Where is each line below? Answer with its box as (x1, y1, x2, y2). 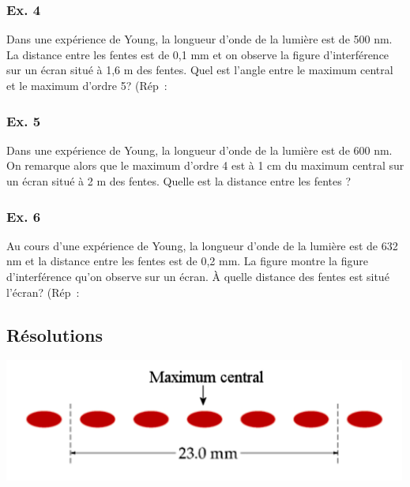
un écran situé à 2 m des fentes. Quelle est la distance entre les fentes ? (6, 173, 352, 189)
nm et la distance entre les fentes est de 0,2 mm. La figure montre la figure (6, 253, 368, 269)
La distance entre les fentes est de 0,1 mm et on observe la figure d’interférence (6, 46, 389, 62)
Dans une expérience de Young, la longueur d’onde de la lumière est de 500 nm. (6, 31, 393, 47)
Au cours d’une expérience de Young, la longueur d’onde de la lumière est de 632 (6, 237, 398, 253)
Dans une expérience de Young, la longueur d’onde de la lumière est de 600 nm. (6, 141, 393, 158)
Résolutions (6, 322, 103, 347)
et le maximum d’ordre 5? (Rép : (6, 77, 167, 93)
